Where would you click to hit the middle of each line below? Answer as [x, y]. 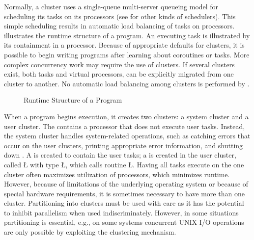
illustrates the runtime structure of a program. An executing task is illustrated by [127, 35]
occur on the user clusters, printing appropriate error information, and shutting [124, 145]
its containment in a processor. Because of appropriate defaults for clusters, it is [124, 45]
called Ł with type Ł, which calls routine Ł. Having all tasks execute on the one [124, 164]
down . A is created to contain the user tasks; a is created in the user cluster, [120, 155]
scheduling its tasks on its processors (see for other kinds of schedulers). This [120, 16]
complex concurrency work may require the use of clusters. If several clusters [119, 64]
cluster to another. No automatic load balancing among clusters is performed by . [127, 83]
